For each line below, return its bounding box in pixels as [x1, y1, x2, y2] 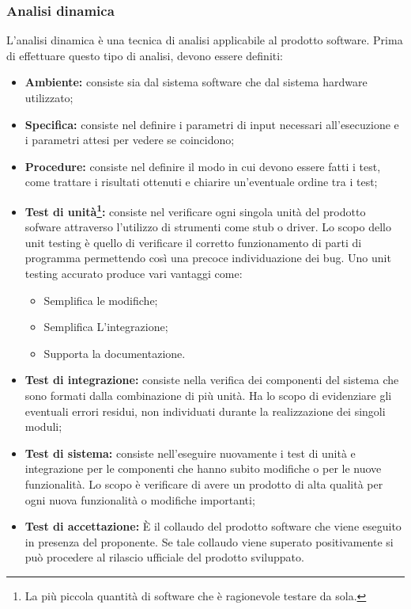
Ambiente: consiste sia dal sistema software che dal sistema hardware [25, 74, 368, 90]
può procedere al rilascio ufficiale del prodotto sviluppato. [25, 549, 304, 565]
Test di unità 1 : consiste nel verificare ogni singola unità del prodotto [25, 200, 366, 219]
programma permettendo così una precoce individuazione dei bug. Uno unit [25, 249, 391, 266]
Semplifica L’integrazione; [43, 318, 168, 335]
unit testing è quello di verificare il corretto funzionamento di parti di [25, 234, 362, 250]
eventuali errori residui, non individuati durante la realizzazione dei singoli [25, 402, 386, 419]
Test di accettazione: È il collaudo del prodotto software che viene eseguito [25, 518, 402, 535]
